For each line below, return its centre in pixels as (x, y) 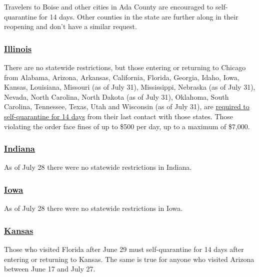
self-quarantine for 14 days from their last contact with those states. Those (119, 116)
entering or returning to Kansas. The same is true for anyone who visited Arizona (129, 259)
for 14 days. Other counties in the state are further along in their (139, 16)
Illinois (18, 48)
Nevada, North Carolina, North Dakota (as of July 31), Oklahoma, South (116, 96)
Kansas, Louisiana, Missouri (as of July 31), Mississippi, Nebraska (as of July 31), (130, 87)
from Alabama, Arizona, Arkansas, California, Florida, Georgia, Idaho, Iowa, (122, 77)
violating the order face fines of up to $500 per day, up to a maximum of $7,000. (127, 126)
